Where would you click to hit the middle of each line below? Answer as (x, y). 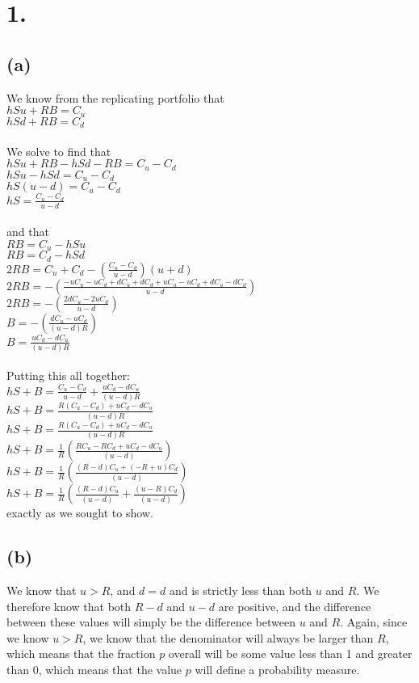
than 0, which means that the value (94, 670)
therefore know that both (69, 606)
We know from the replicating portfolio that (115, 97)
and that (28, 232)
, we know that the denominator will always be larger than (228, 637)
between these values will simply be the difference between (151, 622)
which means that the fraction (81, 653)
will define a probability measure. (277, 670)
